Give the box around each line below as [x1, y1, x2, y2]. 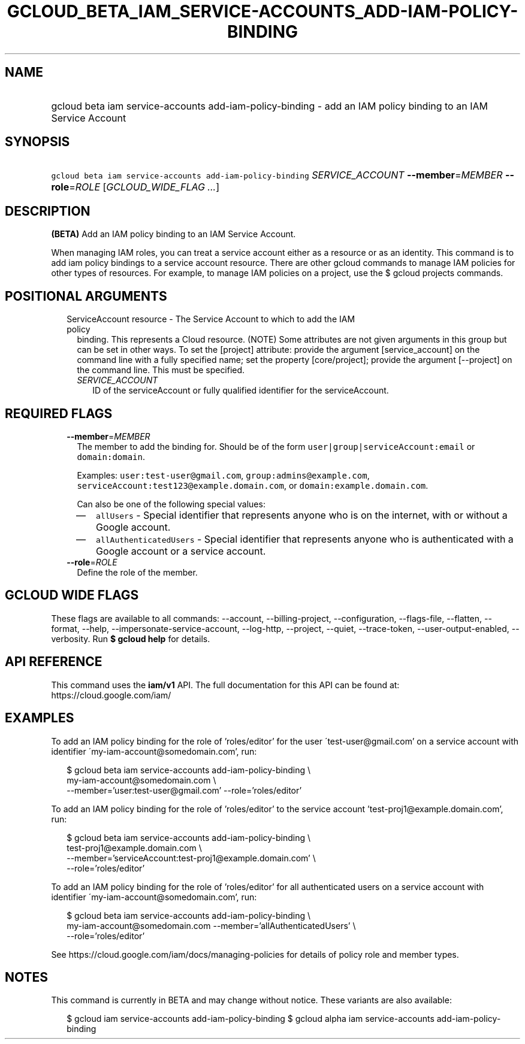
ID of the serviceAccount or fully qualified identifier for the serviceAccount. [92, 385, 389, 396]
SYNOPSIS [5, 134, 70, 150]
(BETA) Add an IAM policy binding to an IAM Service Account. [51, 229, 296, 240]
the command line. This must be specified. [77, 365, 245, 376]
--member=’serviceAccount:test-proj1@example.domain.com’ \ [67, 852, 316, 863]
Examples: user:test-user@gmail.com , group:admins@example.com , [77, 470, 370, 480]
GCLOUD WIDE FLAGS [5, 588, 139, 603]
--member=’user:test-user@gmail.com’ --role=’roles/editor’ [67, 785, 302, 795]
